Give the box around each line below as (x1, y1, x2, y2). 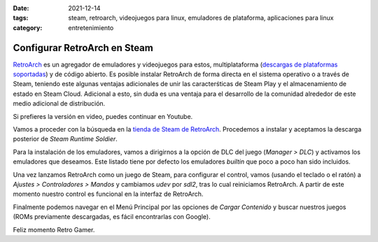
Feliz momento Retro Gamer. (13, 225, 95, 234)
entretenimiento (68, 23, 114, 31)
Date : (13, 4, 29, 12)
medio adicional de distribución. (13, 99, 106, 108)
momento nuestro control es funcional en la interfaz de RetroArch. (13, 190, 204, 199)
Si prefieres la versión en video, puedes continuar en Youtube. (13, 112, 193, 120)
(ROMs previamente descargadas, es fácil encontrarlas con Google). (13, 213, 211, 221)
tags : (13, 14, 29, 22)
